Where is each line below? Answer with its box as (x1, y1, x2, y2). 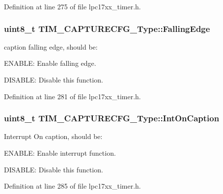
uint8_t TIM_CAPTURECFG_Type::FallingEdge (4, 22, 210, 34)
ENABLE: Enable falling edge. (4, 58, 96, 68)
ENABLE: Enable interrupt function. (4, 148, 116, 158)
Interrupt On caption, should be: (4, 131, 103, 141)
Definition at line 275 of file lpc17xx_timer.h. (4, 1, 141, 11)
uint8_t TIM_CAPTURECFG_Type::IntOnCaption (4, 112, 220, 124)
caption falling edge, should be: (4, 41, 98, 52)
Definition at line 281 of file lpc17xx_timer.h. (4, 91, 141, 101)
